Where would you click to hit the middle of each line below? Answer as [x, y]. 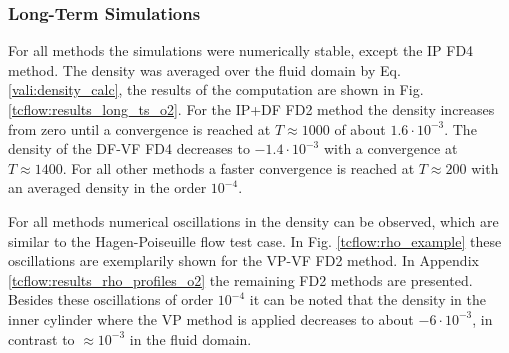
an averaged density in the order [107, 187]
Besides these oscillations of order [111, 299]
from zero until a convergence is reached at [139, 128]
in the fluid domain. [190, 338]
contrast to [41, 338]
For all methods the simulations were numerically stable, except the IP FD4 [241, 50]
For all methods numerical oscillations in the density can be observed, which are [253, 220]
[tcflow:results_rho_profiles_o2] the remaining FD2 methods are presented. [240, 279]
